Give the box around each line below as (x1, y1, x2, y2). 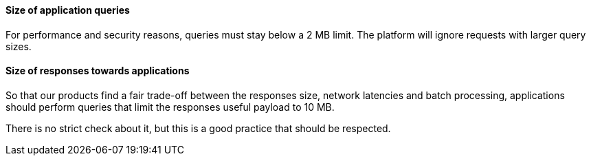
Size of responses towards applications (5, 65, 190, 77)
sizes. (5, 40, 32, 52)
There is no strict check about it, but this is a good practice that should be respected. (5, 122, 391, 134)
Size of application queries (5, 4, 130, 16)
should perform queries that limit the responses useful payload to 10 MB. (5, 100, 335, 113)
